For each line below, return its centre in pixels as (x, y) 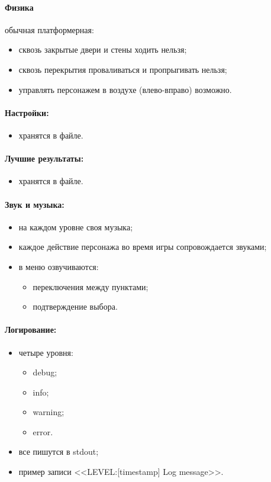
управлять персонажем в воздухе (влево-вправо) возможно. (125, 89)
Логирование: (31, 330)
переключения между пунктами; (91, 286)
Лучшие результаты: (44, 158)
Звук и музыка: (35, 204)
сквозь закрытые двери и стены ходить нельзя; (103, 49)
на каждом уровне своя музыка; (76, 226)
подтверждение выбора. (75, 306)
